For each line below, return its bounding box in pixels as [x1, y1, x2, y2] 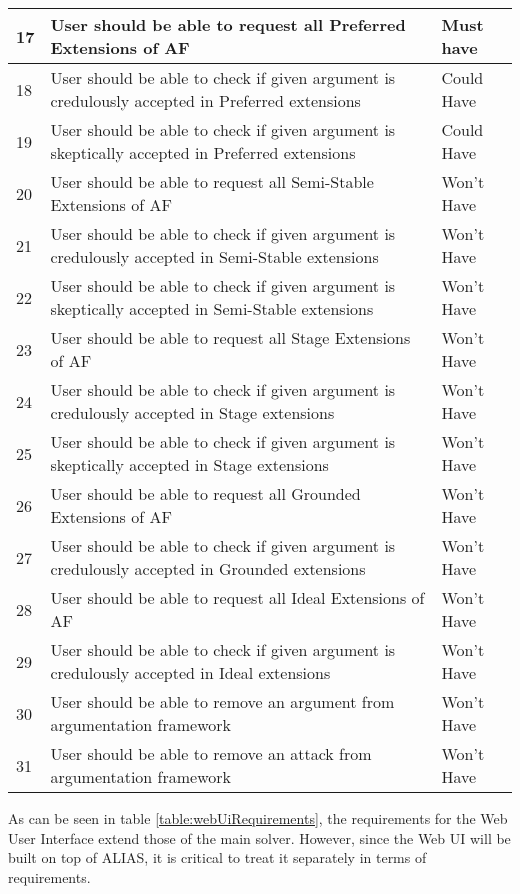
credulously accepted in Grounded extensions [50, 557, 366, 580]
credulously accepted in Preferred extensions [50, 89, 361, 112]
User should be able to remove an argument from [50, 690, 395, 713]
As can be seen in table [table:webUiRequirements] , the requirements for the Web [8, 808, 508, 828]
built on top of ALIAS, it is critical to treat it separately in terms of [8, 847, 427, 868]
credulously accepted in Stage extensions [50, 401, 335, 424]
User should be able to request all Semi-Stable [50, 170, 374, 193]
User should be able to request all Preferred [50, 13, 406, 36]
